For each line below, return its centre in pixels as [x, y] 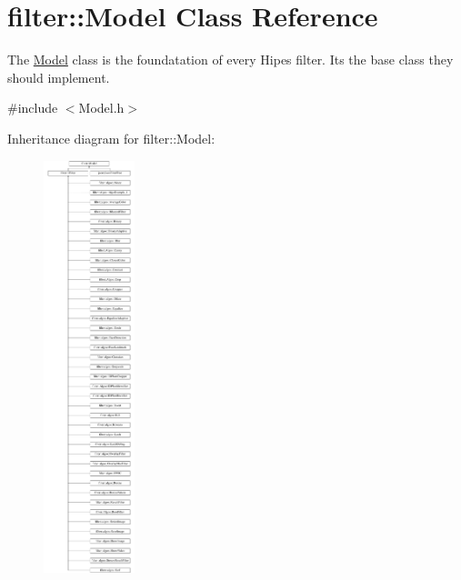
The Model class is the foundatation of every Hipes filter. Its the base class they [230, 60]
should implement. [59, 77]
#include [33, 108]
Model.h [101, 108]
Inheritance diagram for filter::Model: [111, 138]
